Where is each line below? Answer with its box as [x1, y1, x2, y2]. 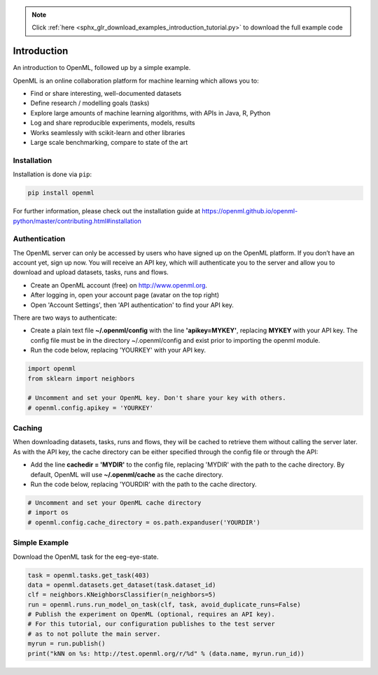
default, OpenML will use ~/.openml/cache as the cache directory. [30, 470, 224, 478]
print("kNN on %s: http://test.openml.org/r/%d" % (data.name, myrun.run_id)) [27, 649, 304, 658]
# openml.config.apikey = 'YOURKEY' [27, 404, 154, 412]
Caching [13, 423, 43, 433]
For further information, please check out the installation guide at [13, 207, 201, 215]
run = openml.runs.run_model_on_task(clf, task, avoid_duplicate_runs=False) [27, 600, 301, 609]
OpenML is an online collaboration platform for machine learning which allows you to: [13, 76, 259, 85]
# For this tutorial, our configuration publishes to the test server [27, 620, 276, 628]
